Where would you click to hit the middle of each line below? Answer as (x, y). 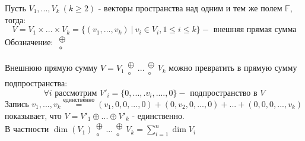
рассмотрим (76, 93)
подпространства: (36, 83)
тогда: (15, 19)
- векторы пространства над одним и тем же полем (190, 8)
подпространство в (224, 93)
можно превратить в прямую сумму (233, 68)
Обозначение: (29, 42)
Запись (17, 103)
